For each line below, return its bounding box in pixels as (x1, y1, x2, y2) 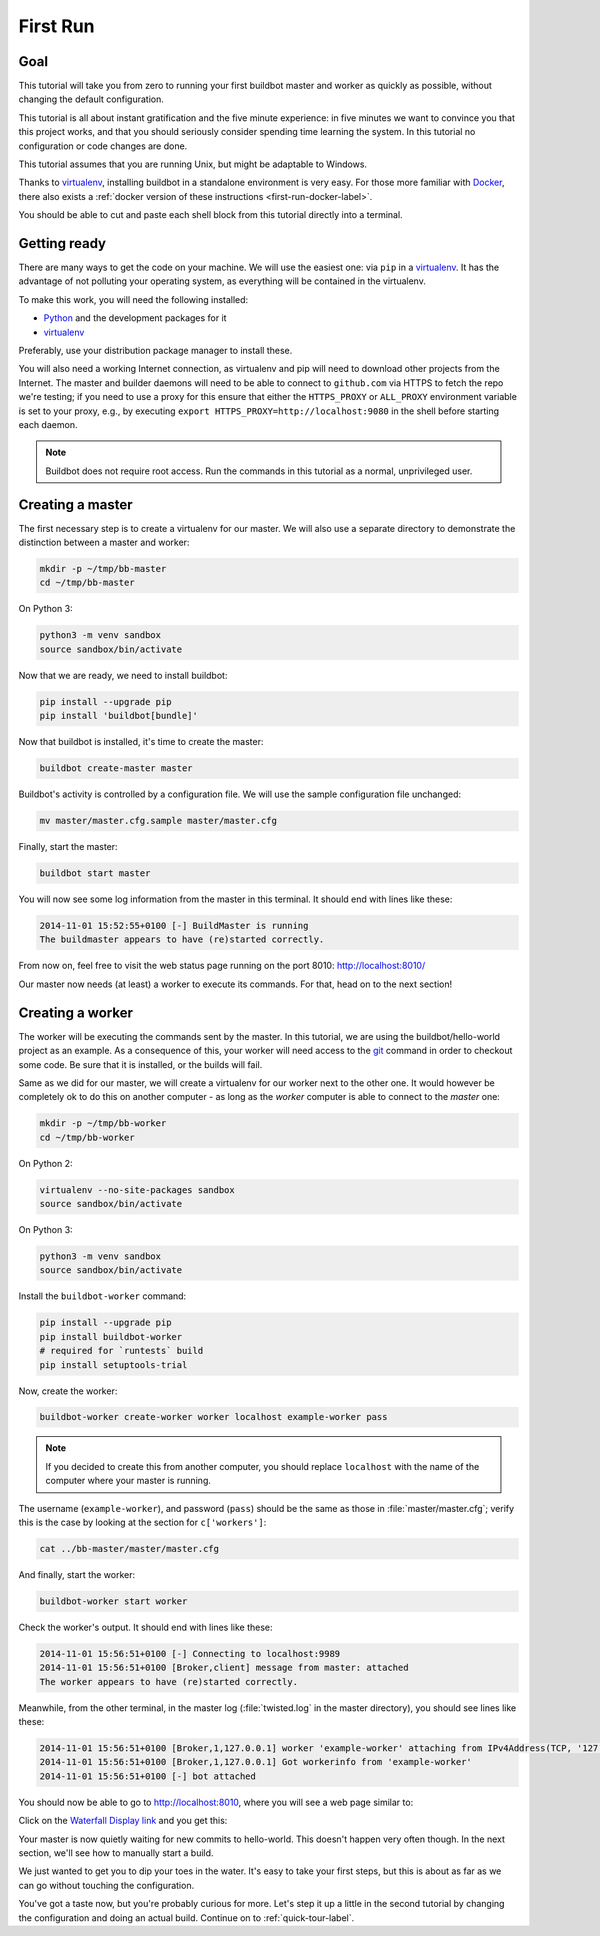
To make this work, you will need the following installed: (18, 293, 249, 305)
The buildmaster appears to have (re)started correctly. (39, 934, 325, 945)
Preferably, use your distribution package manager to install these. (18, 345, 293, 357)
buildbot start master (39, 868, 151, 879)
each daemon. (18, 419, 78, 430)
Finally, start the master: (18, 841, 119, 853)
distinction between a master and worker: (18, 536, 190, 549)
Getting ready (18, 235, 107, 252)
